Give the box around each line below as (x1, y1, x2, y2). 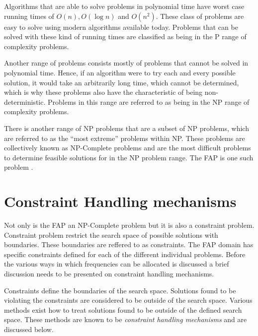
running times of (4, 10, 54, 21)
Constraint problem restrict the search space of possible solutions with (4, 229, 218, 240)
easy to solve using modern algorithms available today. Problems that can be (4, 21, 238, 32)
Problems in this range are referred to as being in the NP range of (48, 96, 250, 107)
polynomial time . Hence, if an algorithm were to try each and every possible (4, 67, 236, 77)
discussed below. (4, 324, 54, 334)
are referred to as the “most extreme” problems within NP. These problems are (4, 133, 245, 143)
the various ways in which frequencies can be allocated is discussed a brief (4, 259, 229, 269)
